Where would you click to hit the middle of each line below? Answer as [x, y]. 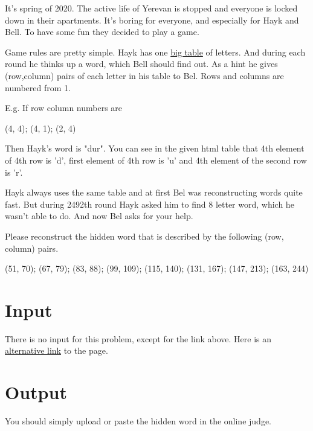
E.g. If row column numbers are [64, 108]
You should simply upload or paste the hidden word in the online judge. [138, 421]
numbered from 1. [38, 87]
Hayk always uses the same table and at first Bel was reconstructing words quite [154, 192]
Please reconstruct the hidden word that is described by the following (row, [144, 236]
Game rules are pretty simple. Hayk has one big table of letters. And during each [155, 52]
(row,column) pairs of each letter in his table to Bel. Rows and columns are [144, 75]
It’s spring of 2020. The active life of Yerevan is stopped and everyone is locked [151, 8]
